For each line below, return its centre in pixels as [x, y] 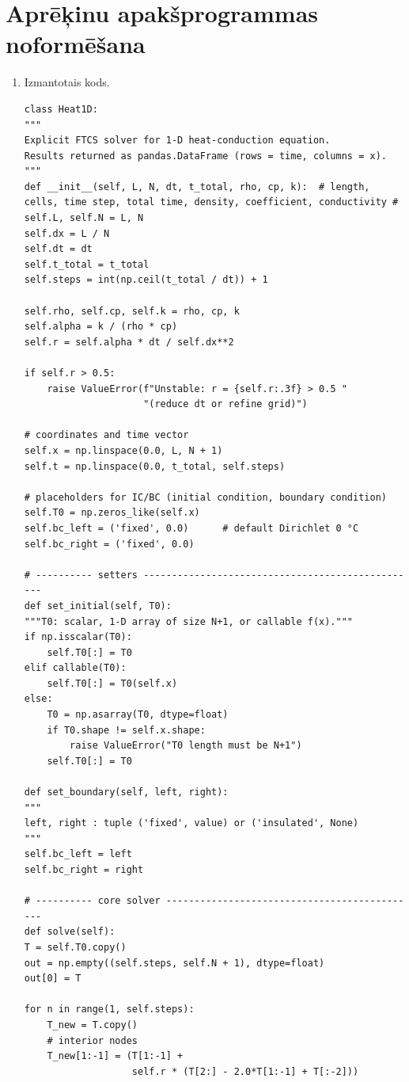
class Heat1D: [61, 109]
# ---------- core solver [92, 901]
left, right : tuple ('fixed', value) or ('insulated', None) [191, 823]
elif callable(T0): [75, 668]
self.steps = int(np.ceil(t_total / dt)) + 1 [146, 280]
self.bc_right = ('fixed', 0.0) [109, 544]
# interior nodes [92, 1040]
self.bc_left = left [78, 854]
